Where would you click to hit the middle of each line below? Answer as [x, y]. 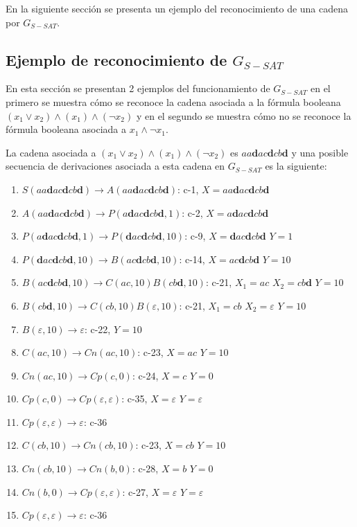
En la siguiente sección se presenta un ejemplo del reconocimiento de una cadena [177, 8]
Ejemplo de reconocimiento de [116, 59]
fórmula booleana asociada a [66, 129]
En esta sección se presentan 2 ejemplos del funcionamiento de [138, 88]
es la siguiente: [296, 166]
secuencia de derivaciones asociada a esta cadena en [115, 166]
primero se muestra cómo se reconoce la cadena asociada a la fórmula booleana [173, 101]
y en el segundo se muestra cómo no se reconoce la [244, 115]
